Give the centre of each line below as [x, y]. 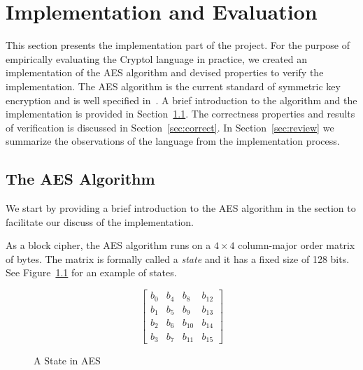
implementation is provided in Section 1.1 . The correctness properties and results [180, 114]
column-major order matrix [297, 245]
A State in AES [67, 360]
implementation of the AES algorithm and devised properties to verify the [165, 72]
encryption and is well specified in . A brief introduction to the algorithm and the [181, 100]
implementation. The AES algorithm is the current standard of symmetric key [173, 86]
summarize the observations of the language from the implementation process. [173, 141]
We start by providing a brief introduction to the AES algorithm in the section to [181, 208]
